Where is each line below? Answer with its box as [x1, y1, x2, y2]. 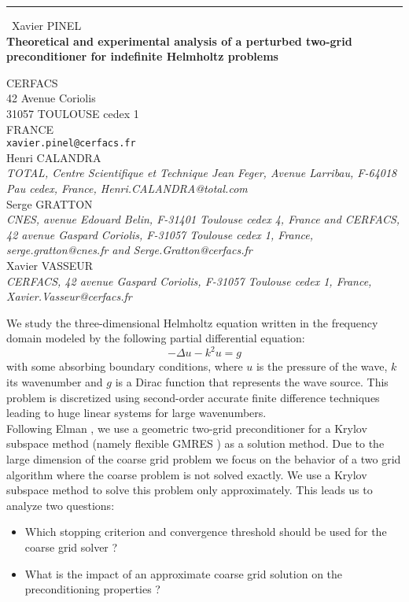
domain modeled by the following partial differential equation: [6, 330, 305, 346]
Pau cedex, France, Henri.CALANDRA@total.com [6, 180, 248, 196]
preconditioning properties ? [24, 581, 160, 597]
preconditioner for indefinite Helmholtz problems [6, 48, 278, 65]
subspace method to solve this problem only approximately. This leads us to [6, 482, 373, 498]
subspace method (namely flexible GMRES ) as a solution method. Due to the [6, 435, 385, 452]
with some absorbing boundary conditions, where [6, 358, 243, 375]
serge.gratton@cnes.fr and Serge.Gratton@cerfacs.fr [6, 242, 252, 258]
